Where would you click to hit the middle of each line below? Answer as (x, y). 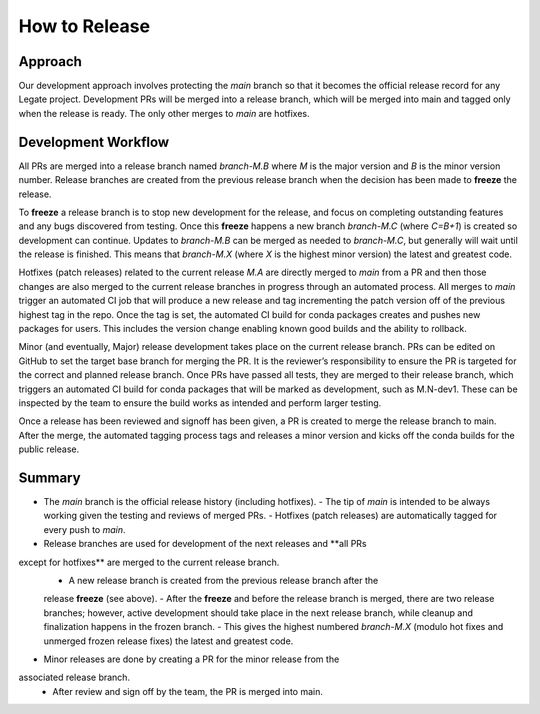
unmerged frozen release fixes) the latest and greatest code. (168, 641)
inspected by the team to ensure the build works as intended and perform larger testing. (200, 403)
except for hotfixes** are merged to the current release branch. (149, 562)
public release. (49, 449)
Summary (49, 477)
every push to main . (84, 529)
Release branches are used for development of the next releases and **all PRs (205, 544)
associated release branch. (74, 677)
